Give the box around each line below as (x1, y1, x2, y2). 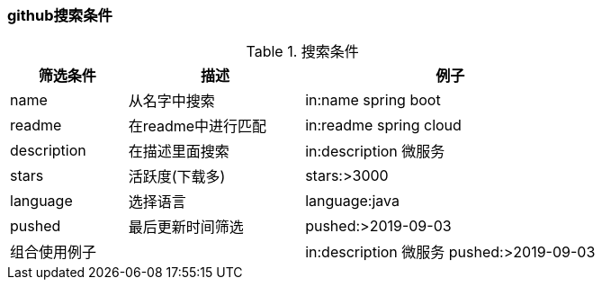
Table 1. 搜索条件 (246, 42, 359, 61)
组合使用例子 (10, 243, 97, 262)
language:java (305, 192, 400, 211)
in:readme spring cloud (305, 116, 462, 135)
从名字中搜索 (128, 92, 215, 111)
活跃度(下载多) (128, 167, 226, 186)
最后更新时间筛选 (128, 218, 244, 237)
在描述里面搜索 (128, 142, 229, 161)
